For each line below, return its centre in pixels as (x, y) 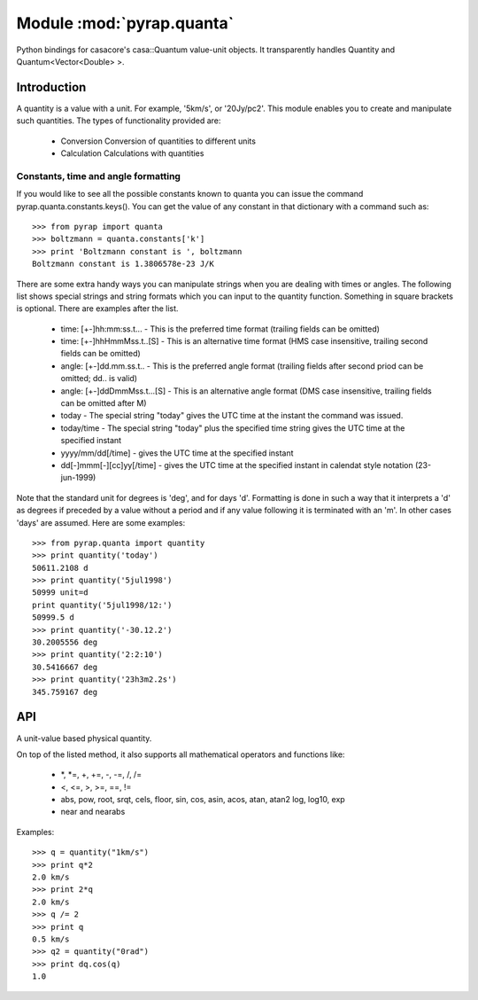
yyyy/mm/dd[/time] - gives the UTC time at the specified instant (177, 453)
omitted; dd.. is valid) (99, 379)
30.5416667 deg (65, 667)
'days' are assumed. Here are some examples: (101, 522)
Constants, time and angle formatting (99, 176)
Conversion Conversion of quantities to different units (158, 141)
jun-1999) (78, 478)
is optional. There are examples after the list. (97, 309)
